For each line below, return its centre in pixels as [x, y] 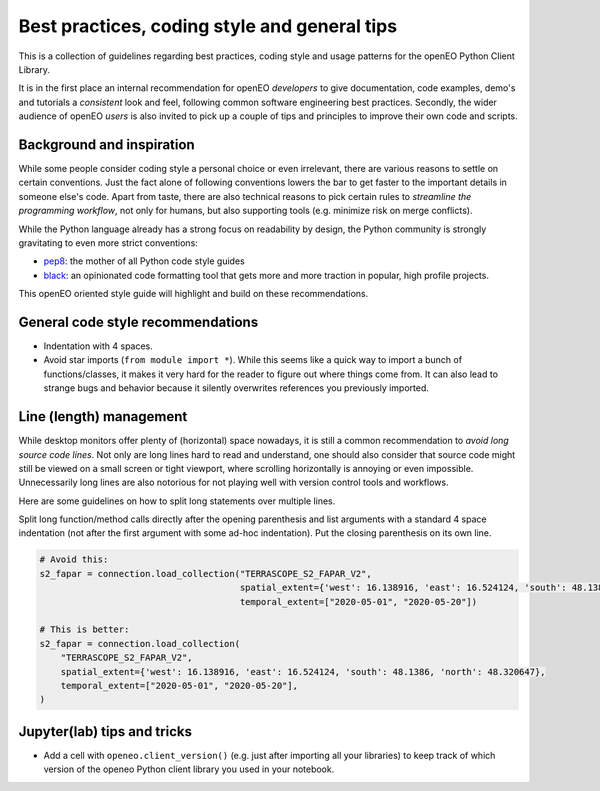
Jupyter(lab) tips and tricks [105, 731]
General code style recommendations [138, 321]
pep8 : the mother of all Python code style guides [144, 261]
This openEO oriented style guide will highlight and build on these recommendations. [193, 294]
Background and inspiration [106, 144]
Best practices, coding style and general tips [208, 26]
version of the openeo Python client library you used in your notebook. [189, 769]
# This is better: [84, 629]
